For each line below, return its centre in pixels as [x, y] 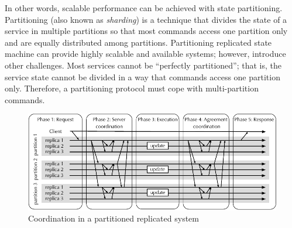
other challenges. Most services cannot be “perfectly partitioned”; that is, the [143, 65]
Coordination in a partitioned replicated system [114, 218]
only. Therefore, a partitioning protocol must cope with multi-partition [132, 88]
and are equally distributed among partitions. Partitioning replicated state [138, 42]
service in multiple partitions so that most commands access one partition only [146, 31]
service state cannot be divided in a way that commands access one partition [142, 76]
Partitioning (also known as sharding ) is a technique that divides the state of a [146, 19]
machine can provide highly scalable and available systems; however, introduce [145, 54]
